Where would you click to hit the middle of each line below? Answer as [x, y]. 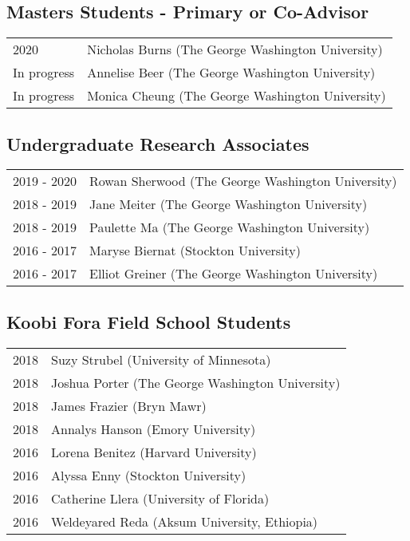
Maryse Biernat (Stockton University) [195, 251]
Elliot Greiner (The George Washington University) [233, 274]
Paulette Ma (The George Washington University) [229, 227]
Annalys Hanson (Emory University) [154, 428]
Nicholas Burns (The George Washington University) [235, 49]
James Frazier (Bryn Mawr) [129, 405]
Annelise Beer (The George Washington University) [231, 73]
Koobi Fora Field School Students [149, 321]
